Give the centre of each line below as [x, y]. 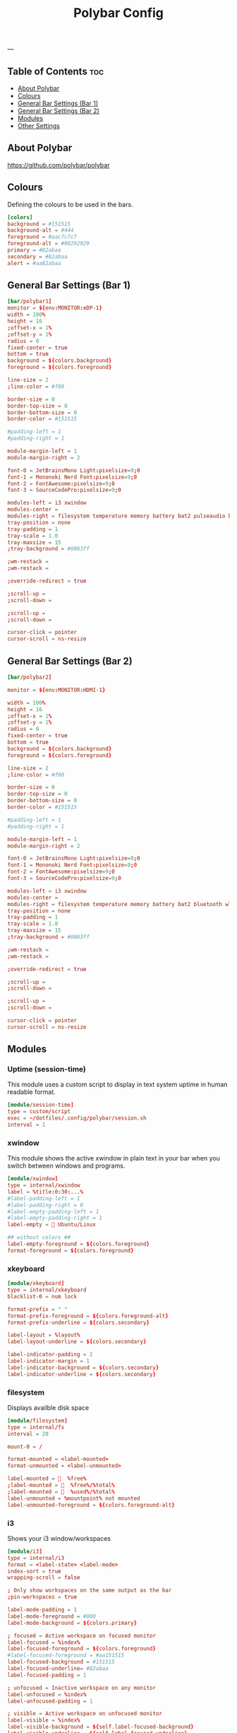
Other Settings [38, 126]
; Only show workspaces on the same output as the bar [90, 1591]
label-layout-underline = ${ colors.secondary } [77, 1342]
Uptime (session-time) [47, 1069]
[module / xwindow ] [33, 1179]
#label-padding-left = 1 [44, 1198]
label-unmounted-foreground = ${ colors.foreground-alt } [91, 1505]
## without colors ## [39, 1238]
